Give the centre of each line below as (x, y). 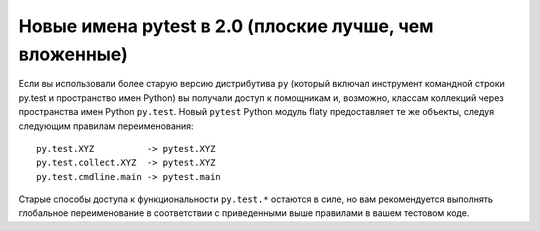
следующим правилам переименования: (106, 126)
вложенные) (73, 54)
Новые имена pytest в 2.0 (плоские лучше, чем (226, 26)
